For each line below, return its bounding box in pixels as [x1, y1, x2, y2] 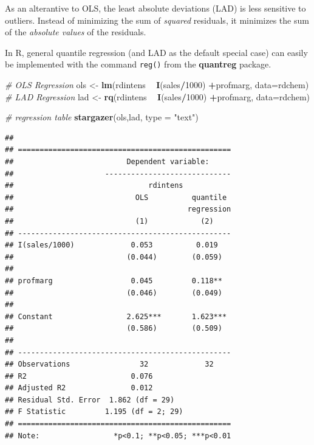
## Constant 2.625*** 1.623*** [5, 312, 227, 321]
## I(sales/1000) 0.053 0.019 [5, 241, 218, 250]
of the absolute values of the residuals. [5, 26, 146, 38]
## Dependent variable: [5, 157, 210, 166]
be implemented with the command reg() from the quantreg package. [5, 58, 271, 71]
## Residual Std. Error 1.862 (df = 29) [5, 395, 175, 404]
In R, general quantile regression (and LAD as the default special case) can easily [5, 46, 308, 58]
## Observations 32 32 [5, 360, 214, 369]
